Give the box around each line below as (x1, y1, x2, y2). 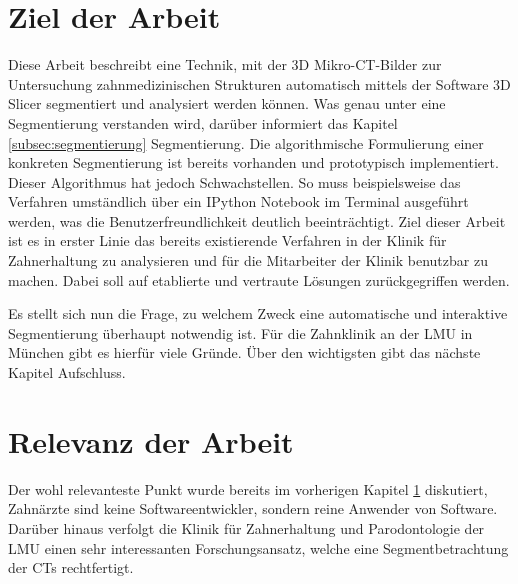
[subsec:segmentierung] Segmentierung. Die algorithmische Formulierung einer (8, 132, 484, 153)
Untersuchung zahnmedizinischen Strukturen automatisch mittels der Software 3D (8, 73, 511, 94)
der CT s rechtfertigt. (8, 557, 134, 578)
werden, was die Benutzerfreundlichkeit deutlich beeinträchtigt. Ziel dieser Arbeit (8, 210, 506, 231)
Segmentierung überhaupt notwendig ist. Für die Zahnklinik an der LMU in (8, 322, 473, 343)
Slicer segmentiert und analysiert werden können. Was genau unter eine (8, 93, 446, 114)
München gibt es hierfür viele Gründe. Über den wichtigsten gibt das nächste (8, 342, 481, 363)
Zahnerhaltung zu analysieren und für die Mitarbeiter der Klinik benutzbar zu (8, 250, 488, 271)
